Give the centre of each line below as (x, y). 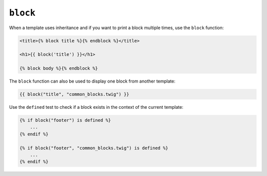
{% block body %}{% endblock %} (59, 68)
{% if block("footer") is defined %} (65, 120)
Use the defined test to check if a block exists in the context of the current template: (96, 107)
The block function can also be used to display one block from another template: (92, 81)
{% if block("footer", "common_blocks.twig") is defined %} (94, 148)
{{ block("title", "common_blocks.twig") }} (74, 94)
